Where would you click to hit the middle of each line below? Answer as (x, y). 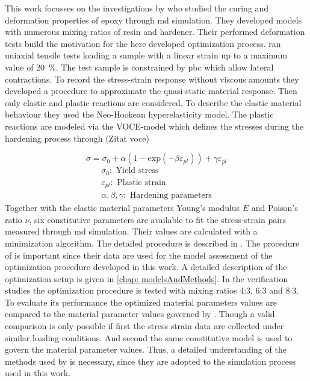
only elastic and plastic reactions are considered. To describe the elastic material (153, 102)
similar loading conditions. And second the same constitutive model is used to (149, 337)
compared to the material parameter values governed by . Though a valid (140, 314)
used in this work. (38, 373)
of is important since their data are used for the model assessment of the (139, 255)
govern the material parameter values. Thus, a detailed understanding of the (146, 349)
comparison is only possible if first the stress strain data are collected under (144, 326)
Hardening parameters (171, 196)
